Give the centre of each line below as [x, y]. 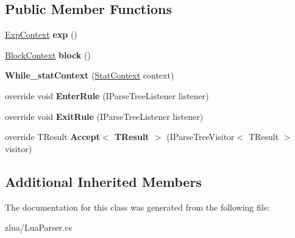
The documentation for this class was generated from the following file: [137, 207]
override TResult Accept [52, 137]
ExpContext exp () [41, 34]
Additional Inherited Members [103, 181]
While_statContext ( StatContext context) [90, 75]
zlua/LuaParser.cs [38, 227]
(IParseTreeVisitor [201, 137]
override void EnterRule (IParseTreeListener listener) [107, 95]
